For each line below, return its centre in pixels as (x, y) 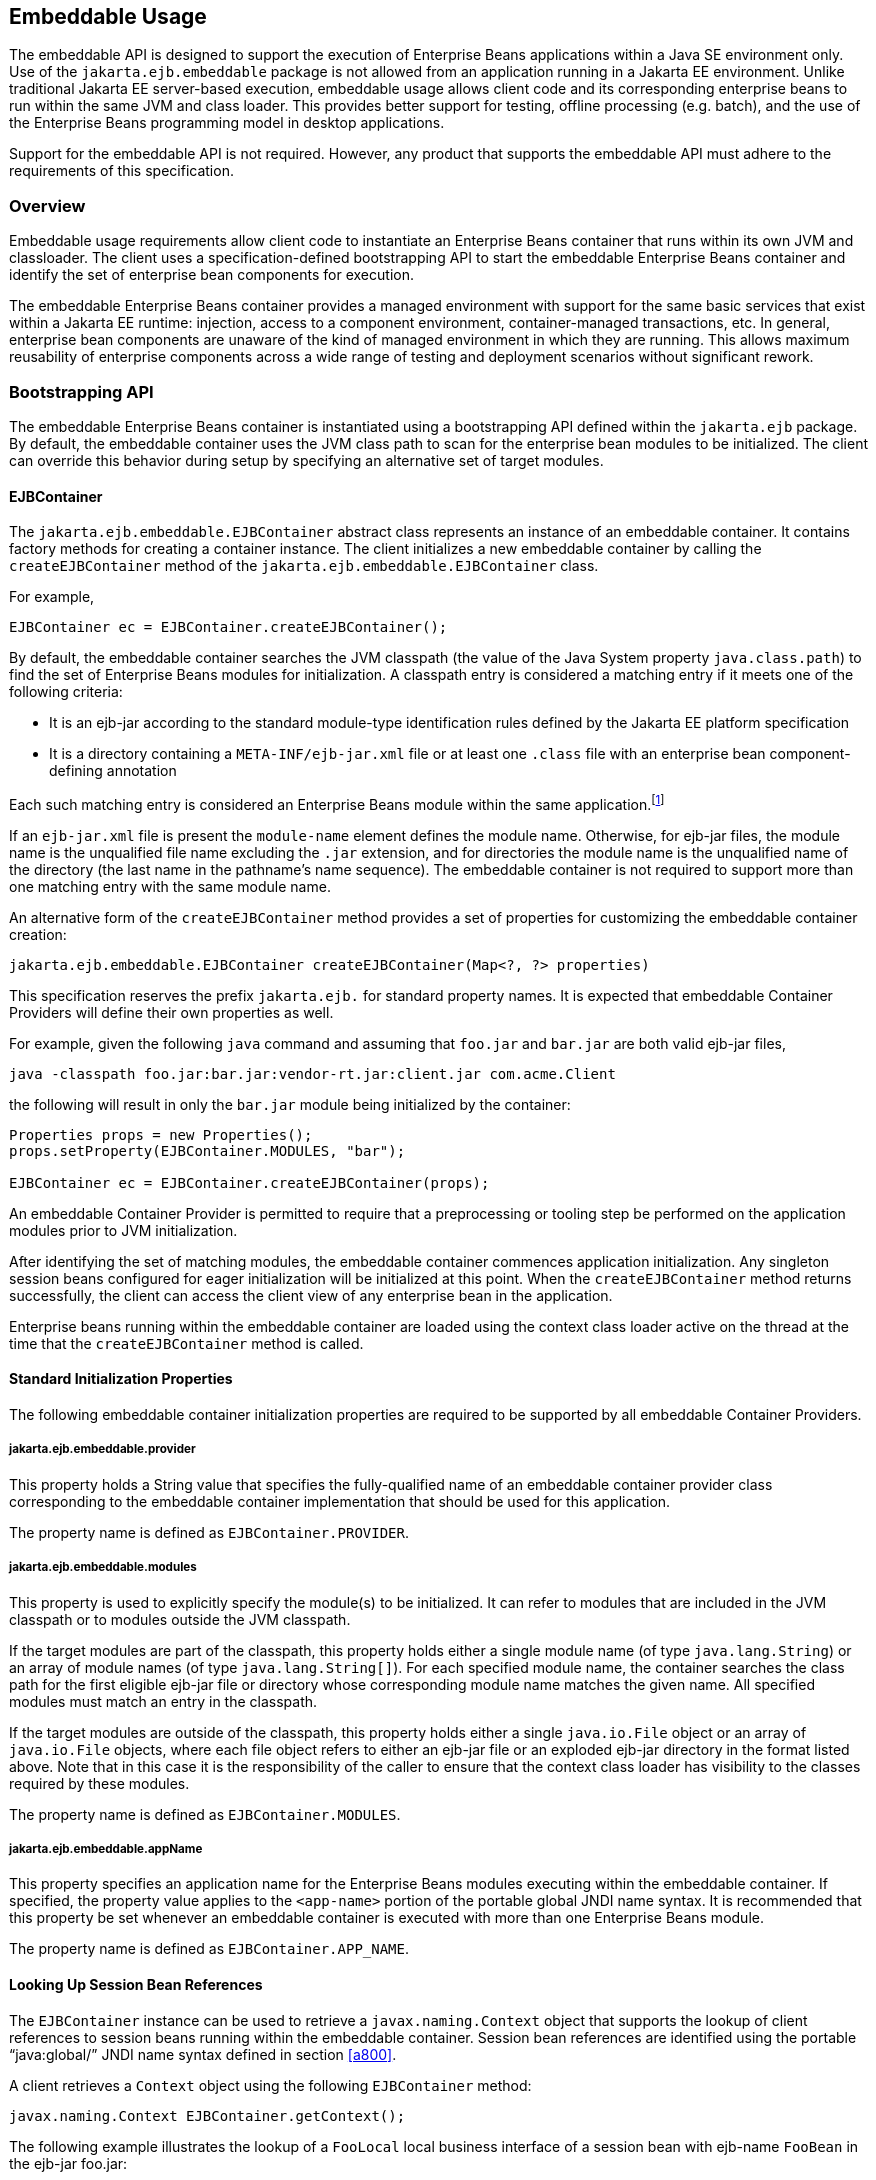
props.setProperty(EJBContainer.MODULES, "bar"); (207, 1150)
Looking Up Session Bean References (136, 1984)
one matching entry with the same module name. (170, 886)
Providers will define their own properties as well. (171, 1012)
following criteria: (66, 692)
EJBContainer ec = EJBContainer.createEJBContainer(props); (249, 1182)
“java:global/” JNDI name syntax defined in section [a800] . (203, 2054)
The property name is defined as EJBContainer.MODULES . (205, 1814)
